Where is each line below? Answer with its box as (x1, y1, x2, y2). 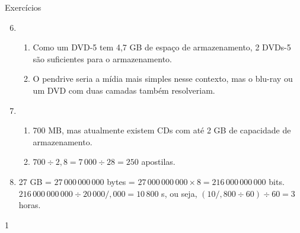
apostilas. (141, 155, 175, 168)
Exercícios (5, 1, 42, 13)
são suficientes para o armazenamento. (33, 52, 172, 65)
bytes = (107, 175, 135, 187)
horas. (18, 199, 41, 211)
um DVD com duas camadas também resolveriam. (33, 84, 215, 96)
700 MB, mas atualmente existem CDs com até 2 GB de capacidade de (33, 124, 291, 136)
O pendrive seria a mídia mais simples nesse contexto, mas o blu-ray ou (33, 72, 293, 85)
